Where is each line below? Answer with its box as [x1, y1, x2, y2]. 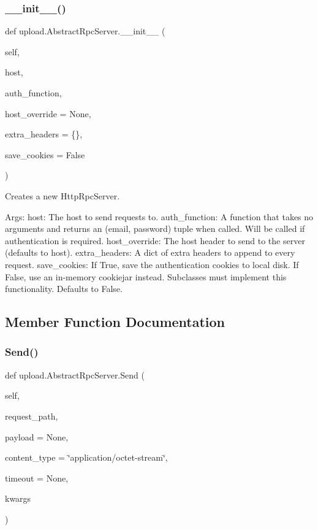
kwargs [5, 492, 31, 505]
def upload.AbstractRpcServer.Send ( [5, 368, 145, 381]
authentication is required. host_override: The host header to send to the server [5, 234, 305, 247]
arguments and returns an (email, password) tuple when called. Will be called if [5, 222, 305, 235]
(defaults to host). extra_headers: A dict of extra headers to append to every [5, 246, 295, 259]
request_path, [5, 409, 58, 422]
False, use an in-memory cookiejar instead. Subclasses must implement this [5, 270, 287, 283]
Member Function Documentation [5, 312, 225, 331]
